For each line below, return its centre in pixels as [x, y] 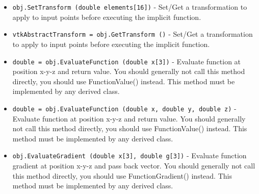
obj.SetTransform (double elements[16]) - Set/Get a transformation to [130, 7]
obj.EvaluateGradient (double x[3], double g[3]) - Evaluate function [129, 155]
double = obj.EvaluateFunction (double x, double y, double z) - [124, 108]
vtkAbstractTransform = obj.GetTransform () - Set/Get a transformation [133, 34]
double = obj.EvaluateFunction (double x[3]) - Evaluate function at [127, 61]
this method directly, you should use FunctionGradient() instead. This [122, 175]
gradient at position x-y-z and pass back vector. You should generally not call [134, 166]
